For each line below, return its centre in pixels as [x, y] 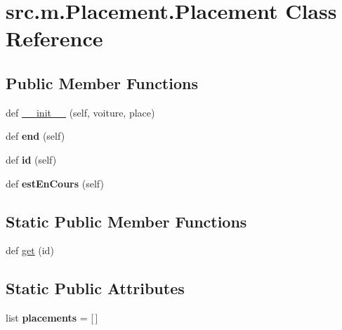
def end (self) [35, 136]
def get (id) [30, 250]
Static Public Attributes [95, 288]
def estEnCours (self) [55, 183]
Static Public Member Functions [126, 221]
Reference [54, 38]
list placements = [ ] [52, 318]
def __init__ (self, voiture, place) [80, 112]
